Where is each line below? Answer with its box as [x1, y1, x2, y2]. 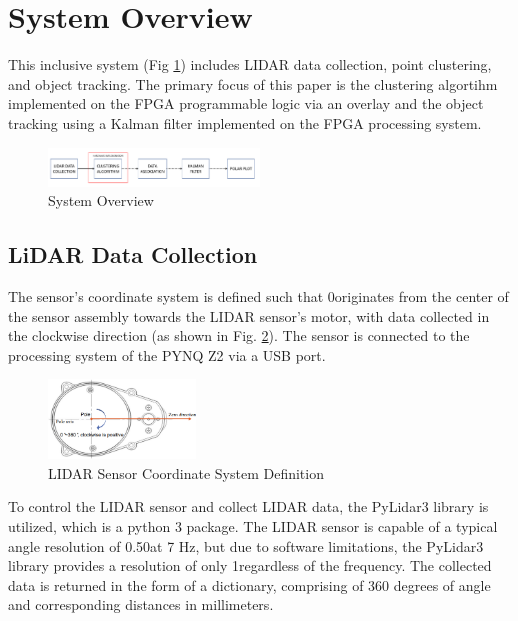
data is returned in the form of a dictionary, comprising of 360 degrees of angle [8, 574, 491, 595]
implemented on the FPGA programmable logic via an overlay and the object [8, 93, 484, 114]
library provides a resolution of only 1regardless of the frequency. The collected [8, 555, 492, 576]
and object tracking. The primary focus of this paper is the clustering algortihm [8, 73, 498, 94]
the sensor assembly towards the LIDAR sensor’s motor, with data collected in [8, 305, 490, 326]
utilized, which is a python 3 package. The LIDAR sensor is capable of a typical [8, 515, 498, 536]
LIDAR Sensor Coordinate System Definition [48, 462, 324, 483]
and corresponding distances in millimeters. [8, 594, 274, 615]
